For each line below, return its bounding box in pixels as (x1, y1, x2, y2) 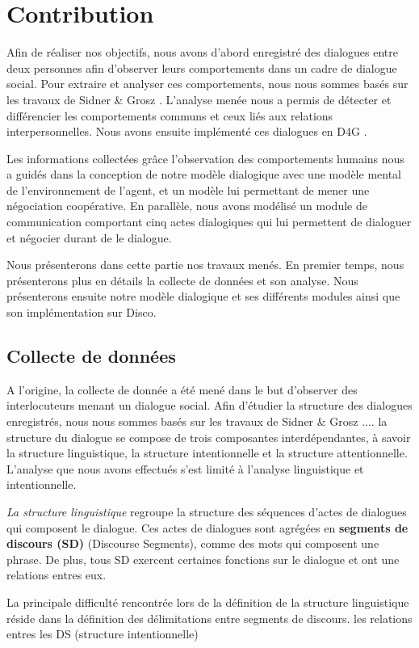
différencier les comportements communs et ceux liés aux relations (6, 107, 333, 124)
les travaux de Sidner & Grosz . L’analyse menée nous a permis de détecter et (6, 90, 392, 107)
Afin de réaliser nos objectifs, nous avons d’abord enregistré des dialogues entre (6, 44, 399, 61)
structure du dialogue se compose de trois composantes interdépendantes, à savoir (6, 428, 411, 445)
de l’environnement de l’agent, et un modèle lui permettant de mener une (6, 181, 370, 198)
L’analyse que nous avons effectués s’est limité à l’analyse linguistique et (6, 460, 364, 477)
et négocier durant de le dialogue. (6, 229, 172, 246)
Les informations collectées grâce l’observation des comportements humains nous (6, 149, 404, 166)
